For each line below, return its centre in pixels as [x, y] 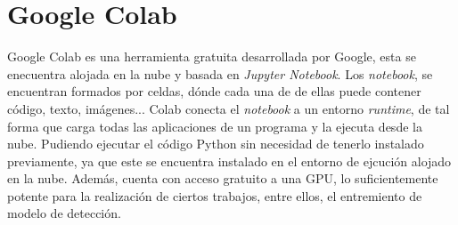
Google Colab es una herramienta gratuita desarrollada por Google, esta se [212, 56]
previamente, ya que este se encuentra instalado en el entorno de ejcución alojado [229, 161]
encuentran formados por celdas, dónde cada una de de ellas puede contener [214, 91]
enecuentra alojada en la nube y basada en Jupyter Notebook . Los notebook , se [220, 73]
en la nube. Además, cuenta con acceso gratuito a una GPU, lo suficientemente [223, 178]
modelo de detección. [64, 213]
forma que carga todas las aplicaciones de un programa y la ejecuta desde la [215, 126]
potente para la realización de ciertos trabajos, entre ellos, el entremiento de [215, 195]
